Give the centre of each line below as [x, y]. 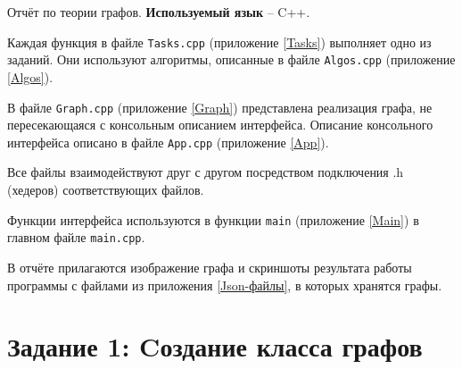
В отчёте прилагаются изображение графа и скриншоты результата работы [210, 267]
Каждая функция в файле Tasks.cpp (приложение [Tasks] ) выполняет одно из [219, 42]
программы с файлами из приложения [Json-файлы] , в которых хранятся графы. [225, 285]
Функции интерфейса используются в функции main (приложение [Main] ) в [213, 219]
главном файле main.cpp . [76, 237]
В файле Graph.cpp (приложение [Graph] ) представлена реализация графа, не [220, 107]
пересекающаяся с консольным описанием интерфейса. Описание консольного [220, 125]
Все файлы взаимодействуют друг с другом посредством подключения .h [206, 172]
